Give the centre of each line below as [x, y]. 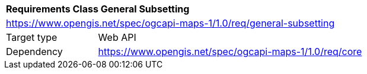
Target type [32, 37]
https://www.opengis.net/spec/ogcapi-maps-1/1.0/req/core [230, 52]
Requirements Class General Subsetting [98, 9]
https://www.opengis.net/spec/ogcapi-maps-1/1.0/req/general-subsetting [170, 23]
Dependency [34, 52]
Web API [117, 37]
